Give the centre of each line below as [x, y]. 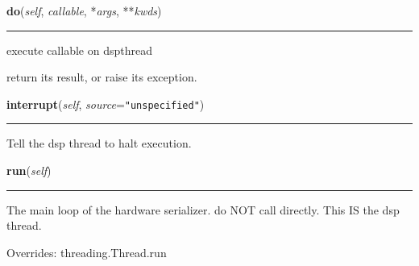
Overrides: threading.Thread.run [87, 252]
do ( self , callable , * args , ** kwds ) [84, 10]
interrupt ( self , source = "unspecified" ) [106, 104]
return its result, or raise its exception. [102, 77]
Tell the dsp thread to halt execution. [99, 143]
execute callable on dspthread [79, 50]
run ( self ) [29, 170]
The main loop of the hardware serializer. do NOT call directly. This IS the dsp [203, 209]
